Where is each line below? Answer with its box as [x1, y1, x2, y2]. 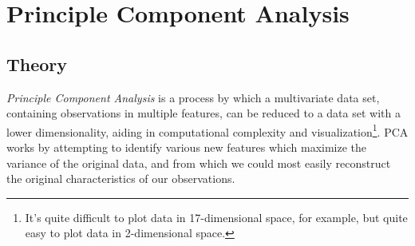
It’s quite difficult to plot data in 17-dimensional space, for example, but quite [25, 208, 408, 225]
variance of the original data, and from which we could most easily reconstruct [6, 154, 391, 171]
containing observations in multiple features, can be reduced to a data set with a [6, 105, 401, 121]
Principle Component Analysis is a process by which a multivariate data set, [6, 89, 380, 105]
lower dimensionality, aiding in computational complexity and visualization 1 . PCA [6, 121, 409, 140]
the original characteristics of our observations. [6, 170, 235, 187]
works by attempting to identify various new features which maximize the [6, 139, 367, 156]
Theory [6, 51, 68, 76]
